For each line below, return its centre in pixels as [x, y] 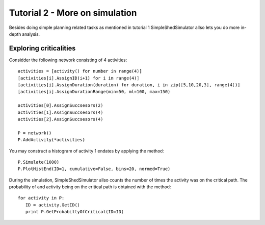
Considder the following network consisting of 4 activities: [68, 60]
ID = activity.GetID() [53, 205]
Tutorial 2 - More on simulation [73, 13]
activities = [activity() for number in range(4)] [80, 71]
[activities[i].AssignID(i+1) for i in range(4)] [79, 78]
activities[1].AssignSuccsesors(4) [61, 112]
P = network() [35, 133]
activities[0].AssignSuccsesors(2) [61, 106]
